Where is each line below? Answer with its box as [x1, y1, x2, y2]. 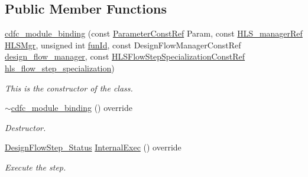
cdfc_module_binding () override [11, 101, 132, 114]
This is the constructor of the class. [5, 81, 133, 94]
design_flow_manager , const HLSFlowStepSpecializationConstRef [5, 50, 245, 63]
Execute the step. [5, 160, 66, 173]
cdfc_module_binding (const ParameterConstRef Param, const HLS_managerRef [5, 27, 303, 40]
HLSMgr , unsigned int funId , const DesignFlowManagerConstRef [5, 38, 241, 51]
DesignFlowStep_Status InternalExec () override [5, 141, 181, 153]
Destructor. [5, 121, 46, 133]
